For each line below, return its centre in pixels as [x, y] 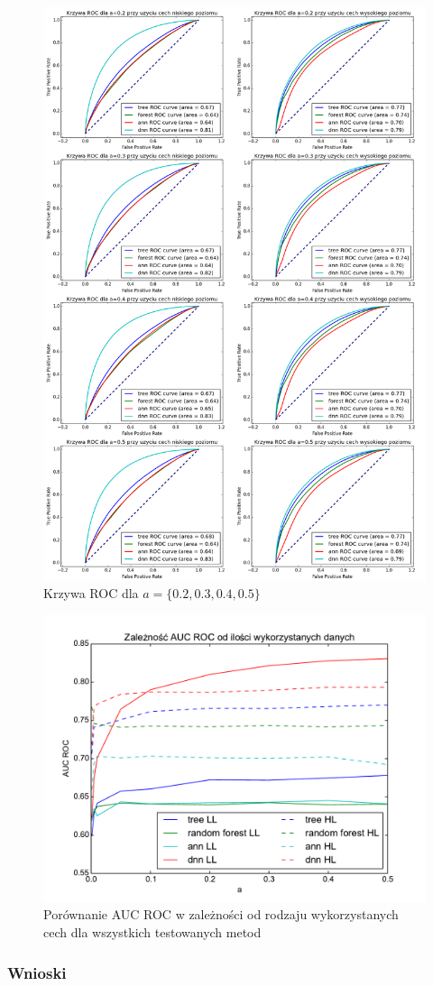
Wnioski [37, 972]
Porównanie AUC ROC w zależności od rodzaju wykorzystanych [221, 914]
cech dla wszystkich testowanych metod [152, 932]
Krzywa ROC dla [91, 593]
